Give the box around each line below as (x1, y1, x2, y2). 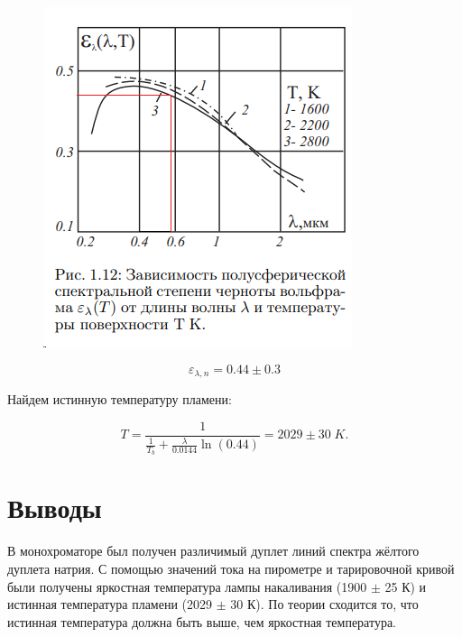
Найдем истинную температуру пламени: (7, 390, 232, 409)
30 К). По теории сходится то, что (230, 595, 419, 614)
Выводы (7, 489, 102, 526)
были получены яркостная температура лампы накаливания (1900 (7, 577, 367, 595)
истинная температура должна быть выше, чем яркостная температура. (7, 612, 396, 631)
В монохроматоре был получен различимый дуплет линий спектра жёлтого (7, 541, 420, 560)
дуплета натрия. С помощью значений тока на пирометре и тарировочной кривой (7, 559, 455, 578)
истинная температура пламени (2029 (7, 595, 213, 614)
